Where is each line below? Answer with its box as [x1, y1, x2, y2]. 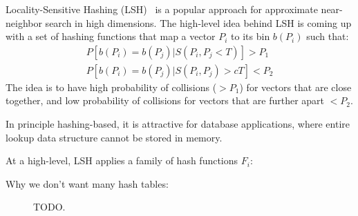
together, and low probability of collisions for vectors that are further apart [6, 93, 325, 108]
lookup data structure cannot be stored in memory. [6, 130, 223, 144]
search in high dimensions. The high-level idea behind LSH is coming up [45, 15, 352, 30]
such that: [306, 29, 349, 43]
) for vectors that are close [239, 79, 352, 94]
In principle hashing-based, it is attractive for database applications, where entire [6, 117, 350, 131]
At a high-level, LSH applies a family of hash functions [6, 153, 238, 168]
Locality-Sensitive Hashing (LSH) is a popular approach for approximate [6, 2, 318, 16]
